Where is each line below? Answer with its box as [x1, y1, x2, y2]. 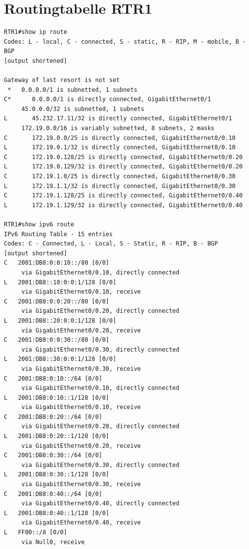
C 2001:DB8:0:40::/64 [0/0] [4, 490, 102, 497]
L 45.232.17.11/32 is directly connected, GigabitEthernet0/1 [4, 115, 232, 122]
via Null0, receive [21, 538, 85, 546]
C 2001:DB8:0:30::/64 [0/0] [4, 452, 102, 459]
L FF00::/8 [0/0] [4, 529, 67, 536]
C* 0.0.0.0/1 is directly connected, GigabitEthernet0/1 [4, 96, 211, 103]
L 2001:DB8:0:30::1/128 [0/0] [4, 471, 109, 478]
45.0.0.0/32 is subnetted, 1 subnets [21, 105, 145, 112]
